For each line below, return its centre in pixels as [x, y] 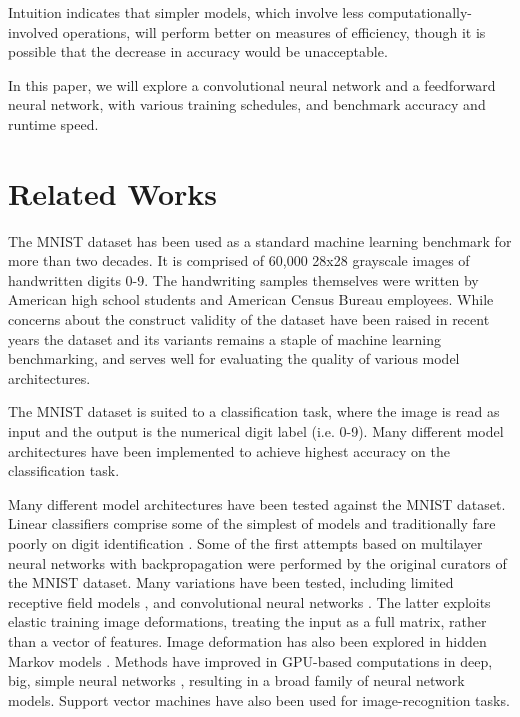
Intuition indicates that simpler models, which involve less [186, 12]
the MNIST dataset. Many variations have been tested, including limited [231, 582]
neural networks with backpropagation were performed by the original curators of [257, 562]
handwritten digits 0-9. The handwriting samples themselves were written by [243, 279]
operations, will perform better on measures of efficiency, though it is [274, 31]
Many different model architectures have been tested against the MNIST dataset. [257, 503]
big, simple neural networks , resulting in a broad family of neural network [236, 680]
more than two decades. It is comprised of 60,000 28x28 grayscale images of [239, 260]
